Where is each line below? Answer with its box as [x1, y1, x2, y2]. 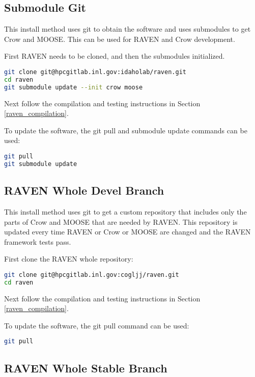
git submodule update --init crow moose [4, 83, 143, 91]
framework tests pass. [4, 236, 71, 247]
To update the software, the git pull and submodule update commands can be [4, 125, 247, 135]
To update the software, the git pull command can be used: [4, 320, 189, 331]
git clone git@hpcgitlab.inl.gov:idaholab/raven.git [4, 68, 186, 76]
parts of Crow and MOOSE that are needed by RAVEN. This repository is [4, 216, 238, 227]
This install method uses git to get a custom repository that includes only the [4, 206, 247, 217]
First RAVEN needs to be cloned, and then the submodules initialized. [4, 51, 225, 61]
